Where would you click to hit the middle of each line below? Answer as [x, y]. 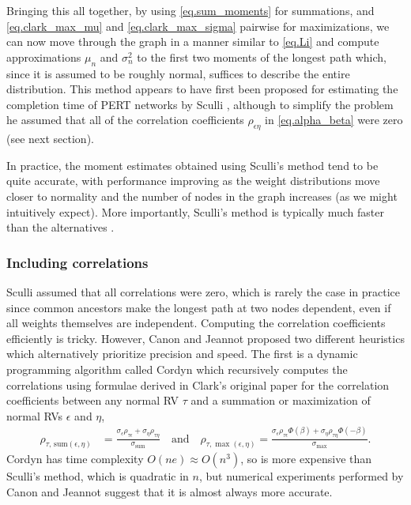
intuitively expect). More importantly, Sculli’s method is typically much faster [195, 211]
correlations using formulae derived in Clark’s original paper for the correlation [198, 384]
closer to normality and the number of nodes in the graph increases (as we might [202, 196]
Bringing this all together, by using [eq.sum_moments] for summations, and [190, 10]
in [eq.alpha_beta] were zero [334, 120]
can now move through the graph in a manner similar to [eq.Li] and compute [193, 41]
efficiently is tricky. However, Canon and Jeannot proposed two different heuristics [205, 338]
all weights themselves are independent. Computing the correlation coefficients [196, 323]
